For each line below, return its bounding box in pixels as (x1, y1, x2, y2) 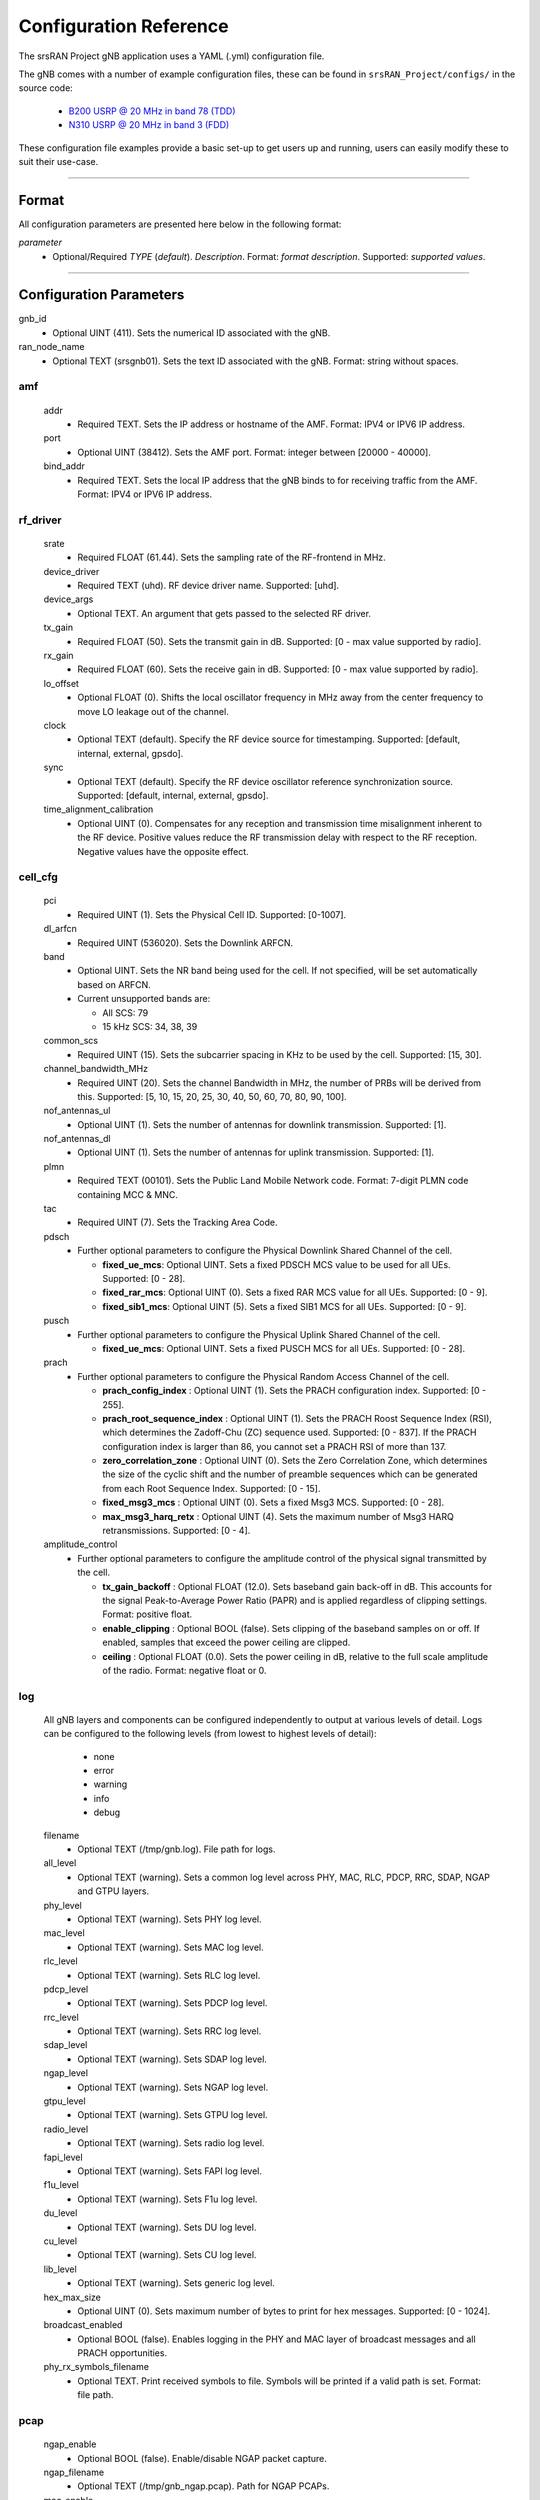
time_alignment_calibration (43, 803, 154, 815)
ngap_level (43, 2067, 89, 2079)
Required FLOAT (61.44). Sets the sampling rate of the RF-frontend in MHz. (77, 551, 387, 564)
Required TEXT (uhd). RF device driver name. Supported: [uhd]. (77, 580, 340, 592)
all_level (43, 1857, 77, 1869)
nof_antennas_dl (43, 1133, 111, 1145)
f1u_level (43, 2179, 79, 2191)
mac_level (43, 1927, 85, 1939)
